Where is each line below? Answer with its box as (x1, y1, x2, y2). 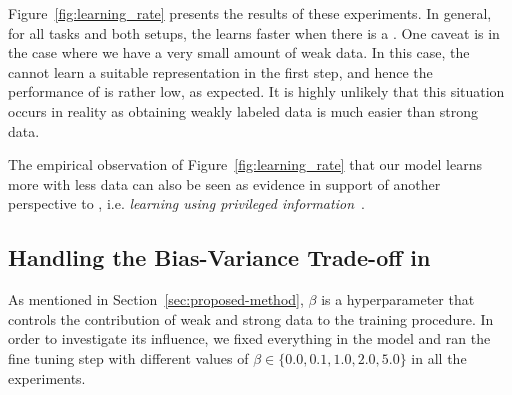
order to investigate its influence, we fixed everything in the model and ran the (8, 328, 491, 349)
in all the (411, 347, 467, 368)
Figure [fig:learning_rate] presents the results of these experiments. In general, (8, 3, 492, 23)
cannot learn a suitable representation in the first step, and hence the (8, 61, 433, 82)
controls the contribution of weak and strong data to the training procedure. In (8, 308, 494, 329)
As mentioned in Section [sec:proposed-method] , (8, 289, 304, 310)
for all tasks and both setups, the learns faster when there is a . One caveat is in (8, 22, 500, 43)
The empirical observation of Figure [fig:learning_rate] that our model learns (8, 154, 482, 175)
